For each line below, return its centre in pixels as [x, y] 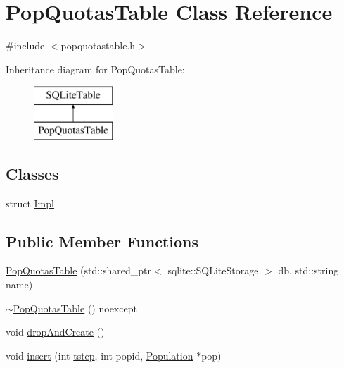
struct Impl [30, 203]
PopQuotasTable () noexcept [75, 308]
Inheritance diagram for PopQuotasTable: [95, 69]
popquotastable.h [98, 45]
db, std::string [308, 270]
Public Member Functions [102, 241]
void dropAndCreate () [55, 332]
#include [25, 45]
